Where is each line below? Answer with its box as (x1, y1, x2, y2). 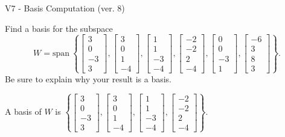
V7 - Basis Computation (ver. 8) (5, 2, 125, 14)
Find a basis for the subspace (5, 22, 113, 34)
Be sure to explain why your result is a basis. (5, 72, 172, 85)
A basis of (5, 105, 42, 118)
